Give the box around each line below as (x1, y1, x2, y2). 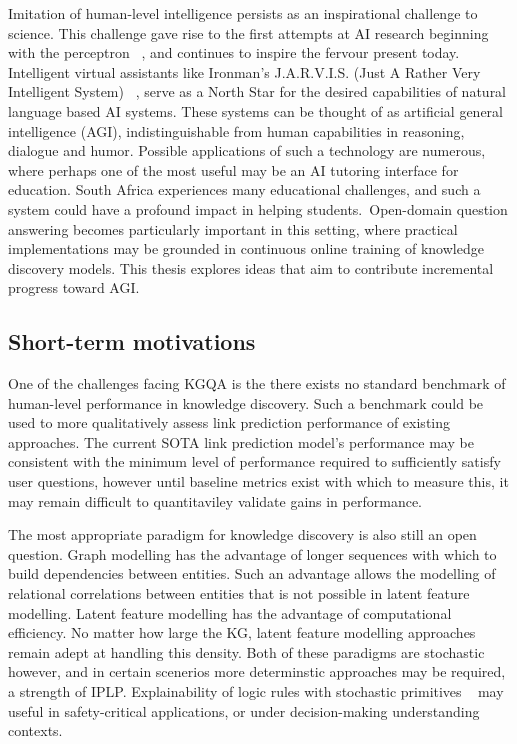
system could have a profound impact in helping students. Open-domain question (8, 198, 508, 219)
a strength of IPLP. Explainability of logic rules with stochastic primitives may (8, 681, 504, 702)
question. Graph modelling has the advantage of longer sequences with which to (8, 543, 497, 564)
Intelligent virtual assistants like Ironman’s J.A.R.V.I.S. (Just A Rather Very (8, 61, 481, 82)
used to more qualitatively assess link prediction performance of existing (8, 412, 451, 433)
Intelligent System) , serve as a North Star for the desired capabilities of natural (8, 81, 507, 102)
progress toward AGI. (8, 277, 140, 298)
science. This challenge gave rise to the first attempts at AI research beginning (8, 22, 489, 43)
